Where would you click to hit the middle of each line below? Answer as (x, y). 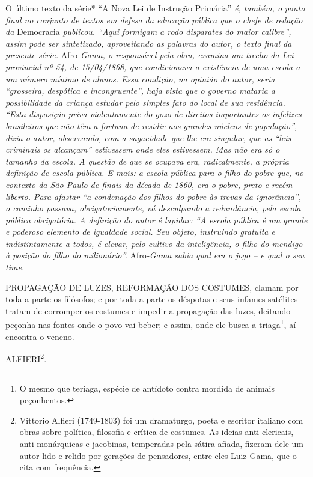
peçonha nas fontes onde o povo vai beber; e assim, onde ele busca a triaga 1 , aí (151, 324)
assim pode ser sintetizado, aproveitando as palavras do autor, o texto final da (149, 43)
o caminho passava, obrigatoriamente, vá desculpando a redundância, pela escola (153, 208)
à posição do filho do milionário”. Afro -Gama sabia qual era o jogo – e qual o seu (155, 255)
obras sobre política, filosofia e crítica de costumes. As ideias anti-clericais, (156, 432)
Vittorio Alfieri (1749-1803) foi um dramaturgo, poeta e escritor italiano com (161, 420)
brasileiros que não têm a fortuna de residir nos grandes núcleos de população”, (151, 125)
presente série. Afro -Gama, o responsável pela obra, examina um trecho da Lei (150, 55)
